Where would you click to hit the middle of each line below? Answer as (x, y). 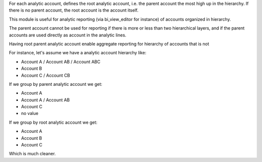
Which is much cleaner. (32, 154)
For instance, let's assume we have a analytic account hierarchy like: (78, 53)
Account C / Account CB (46, 75)
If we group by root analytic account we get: (53, 122)
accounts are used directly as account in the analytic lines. (68, 35)
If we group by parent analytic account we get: (56, 84)
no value (30, 113)
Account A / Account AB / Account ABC (61, 62)
